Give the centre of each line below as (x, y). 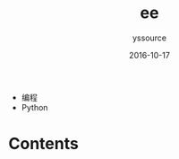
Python (34, 107)
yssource (149, 38)
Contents (44, 144)
